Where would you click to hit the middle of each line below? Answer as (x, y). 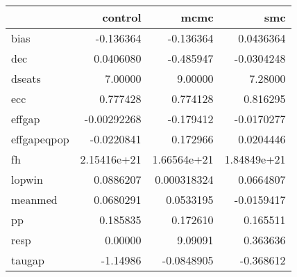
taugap (28, 260)
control (122, 17)
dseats (26, 78)
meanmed (34, 199)
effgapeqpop (40, 139)
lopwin (27, 179)
